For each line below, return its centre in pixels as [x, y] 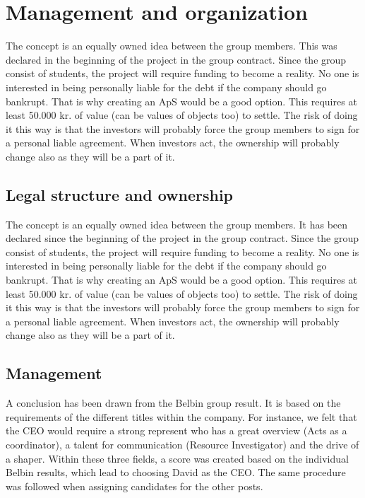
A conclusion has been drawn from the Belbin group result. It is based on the [173, 403]
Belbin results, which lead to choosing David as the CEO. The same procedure [176, 472]
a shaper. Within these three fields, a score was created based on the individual [177, 458]
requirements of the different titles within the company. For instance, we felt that [181, 416]
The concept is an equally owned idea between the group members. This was [172, 46]
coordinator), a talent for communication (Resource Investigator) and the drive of [182, 444]
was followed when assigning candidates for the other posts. [134, 486]
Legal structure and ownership [120, 194]
